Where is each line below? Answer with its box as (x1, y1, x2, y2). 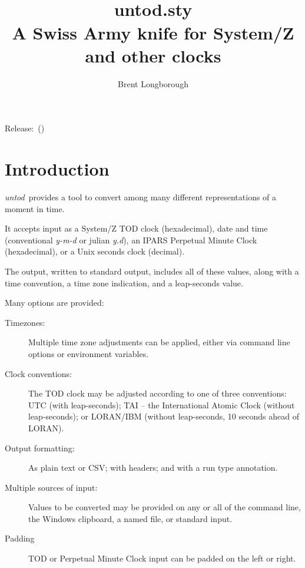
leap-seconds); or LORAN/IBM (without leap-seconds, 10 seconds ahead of (28, 410, 299, 422)
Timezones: (5, 316, 45, 328)
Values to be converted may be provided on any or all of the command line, (28, 501, 301, 513)
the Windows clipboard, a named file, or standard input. (28, 512, 233, 524)
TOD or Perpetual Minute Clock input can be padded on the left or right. (28, 552, 296, 564)
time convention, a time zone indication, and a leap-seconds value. (5, 276, 243, 289)
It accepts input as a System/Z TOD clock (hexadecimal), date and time (5, 222, 268, 235)
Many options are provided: (5, 296, 104, 309)
